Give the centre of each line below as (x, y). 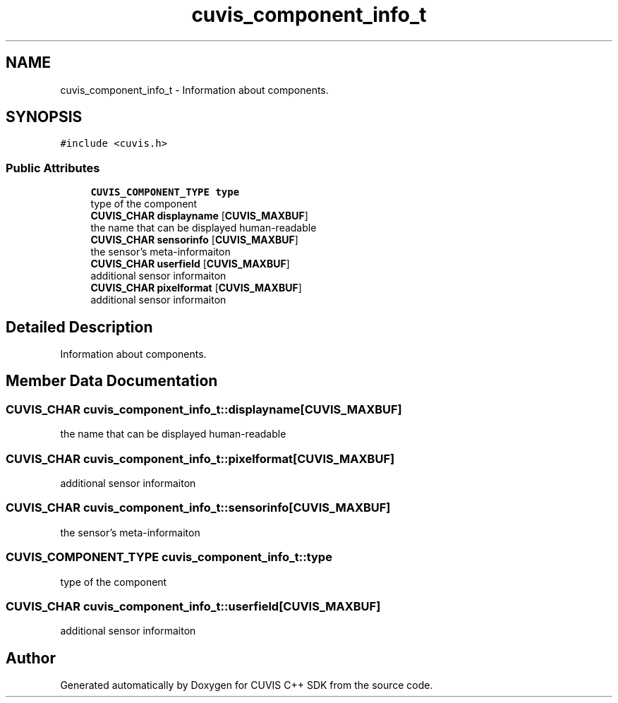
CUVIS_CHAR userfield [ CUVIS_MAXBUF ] (190, 264)
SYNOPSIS (44, 117)
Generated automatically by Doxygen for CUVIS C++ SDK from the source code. (247, 685)
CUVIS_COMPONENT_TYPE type (165, 192)
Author (31, 658)
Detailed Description (79, 327)
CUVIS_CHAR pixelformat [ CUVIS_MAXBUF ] (196, 288)
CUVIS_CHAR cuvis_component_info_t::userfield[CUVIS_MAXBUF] (193, 606)
